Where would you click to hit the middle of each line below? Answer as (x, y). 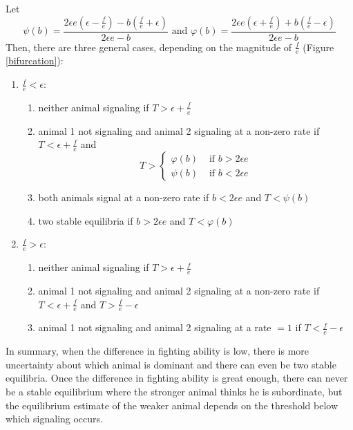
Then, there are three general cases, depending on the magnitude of (149, 47)
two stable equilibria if (86, 220)
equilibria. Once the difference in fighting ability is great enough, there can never (177, 378)
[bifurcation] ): (35, 60)
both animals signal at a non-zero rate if (124, 197)
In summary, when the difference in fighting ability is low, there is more (158, 351)
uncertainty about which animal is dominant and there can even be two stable (171, 364)
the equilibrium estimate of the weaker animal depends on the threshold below (172, 405)
